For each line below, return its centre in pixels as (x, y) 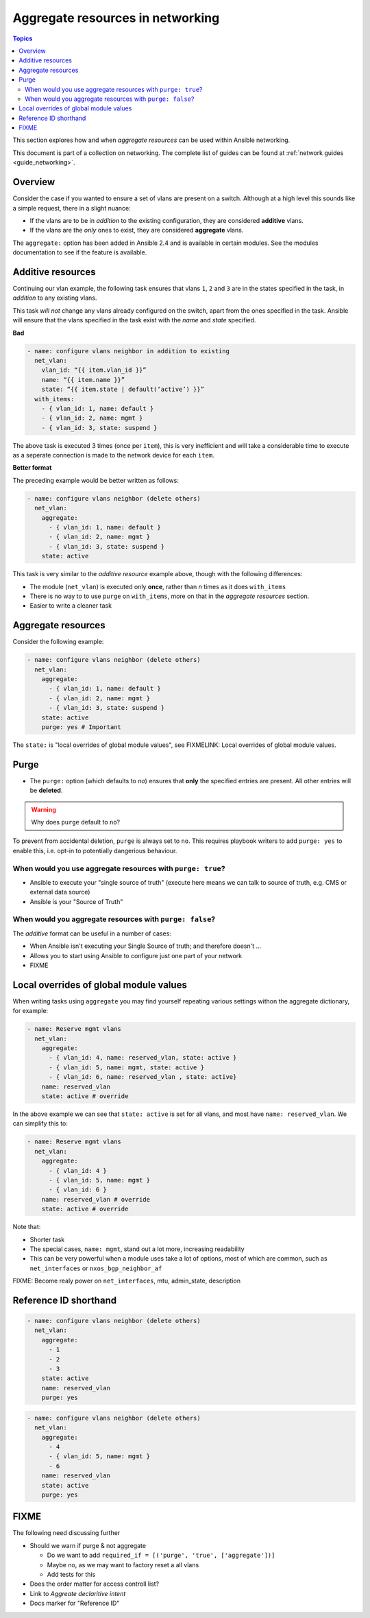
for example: (30, 1011)
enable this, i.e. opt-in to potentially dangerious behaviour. (95, 850)
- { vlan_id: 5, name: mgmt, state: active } (127, 1067)
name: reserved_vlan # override (96, 1199)
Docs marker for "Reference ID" (75, 1603)
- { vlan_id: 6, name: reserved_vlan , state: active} (143, 1077)
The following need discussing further (66, 1533)
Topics (23, 38)
